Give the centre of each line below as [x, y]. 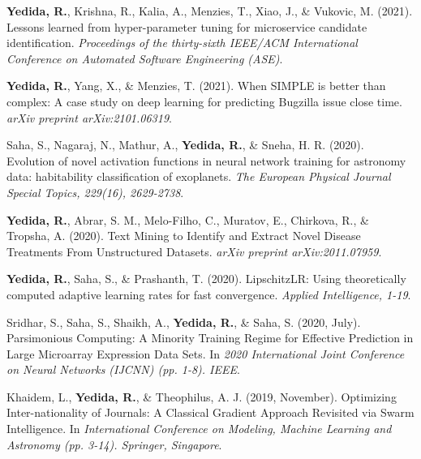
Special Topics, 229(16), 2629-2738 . [95, 192]
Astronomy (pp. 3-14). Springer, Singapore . [114, 444]
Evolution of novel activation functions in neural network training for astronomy [206, 160]
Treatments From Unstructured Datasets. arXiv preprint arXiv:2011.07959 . [194, 251]
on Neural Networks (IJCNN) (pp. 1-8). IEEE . [123, 369]
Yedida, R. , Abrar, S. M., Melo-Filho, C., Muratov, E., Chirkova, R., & [188, 219]
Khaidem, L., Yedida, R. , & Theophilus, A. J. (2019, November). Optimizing [202, 396]
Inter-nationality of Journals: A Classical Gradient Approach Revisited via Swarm [210, 412]
